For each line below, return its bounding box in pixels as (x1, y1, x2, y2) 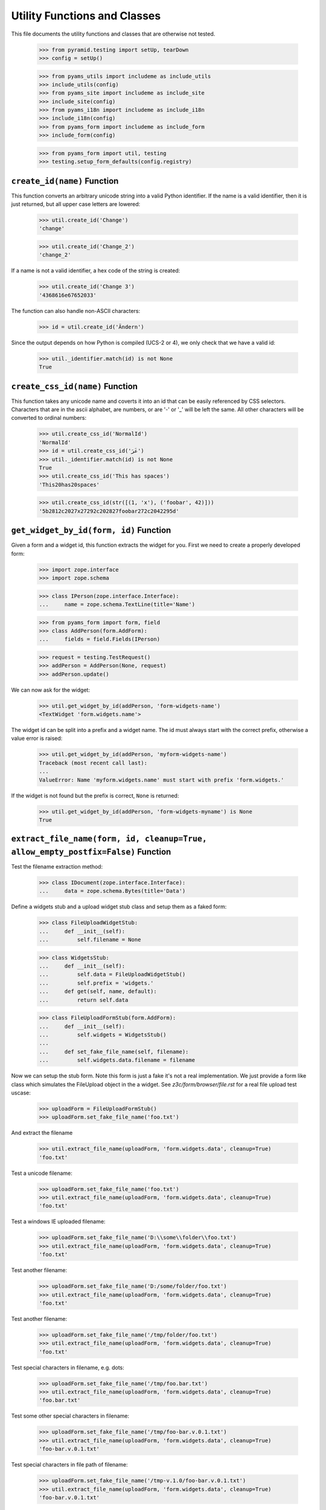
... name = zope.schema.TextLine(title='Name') (39, 601, 196, 608)
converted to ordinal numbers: (11, 414, 87, 422)
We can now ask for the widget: (11, 686, 91, 693)
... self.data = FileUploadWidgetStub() (39, 971, 186, 978)
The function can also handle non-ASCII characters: (11, 307, 141, 314)
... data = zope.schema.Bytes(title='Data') (39, 888, 186, 895)
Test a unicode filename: (11, 1169, 72, 1177)
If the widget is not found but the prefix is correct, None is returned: (11, 792, 179, 799)
